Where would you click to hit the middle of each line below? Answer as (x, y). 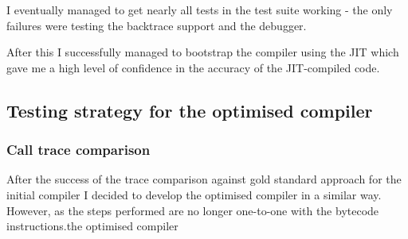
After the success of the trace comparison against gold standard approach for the (204, 179)
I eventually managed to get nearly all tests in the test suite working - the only (200, 10)
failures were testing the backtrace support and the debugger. (157, 25)
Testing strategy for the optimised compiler (190, 110)
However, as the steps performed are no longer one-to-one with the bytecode (193, 210)
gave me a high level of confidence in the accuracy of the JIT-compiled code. (193, 67)
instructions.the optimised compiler (92, 226)
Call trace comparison (78, 150)
